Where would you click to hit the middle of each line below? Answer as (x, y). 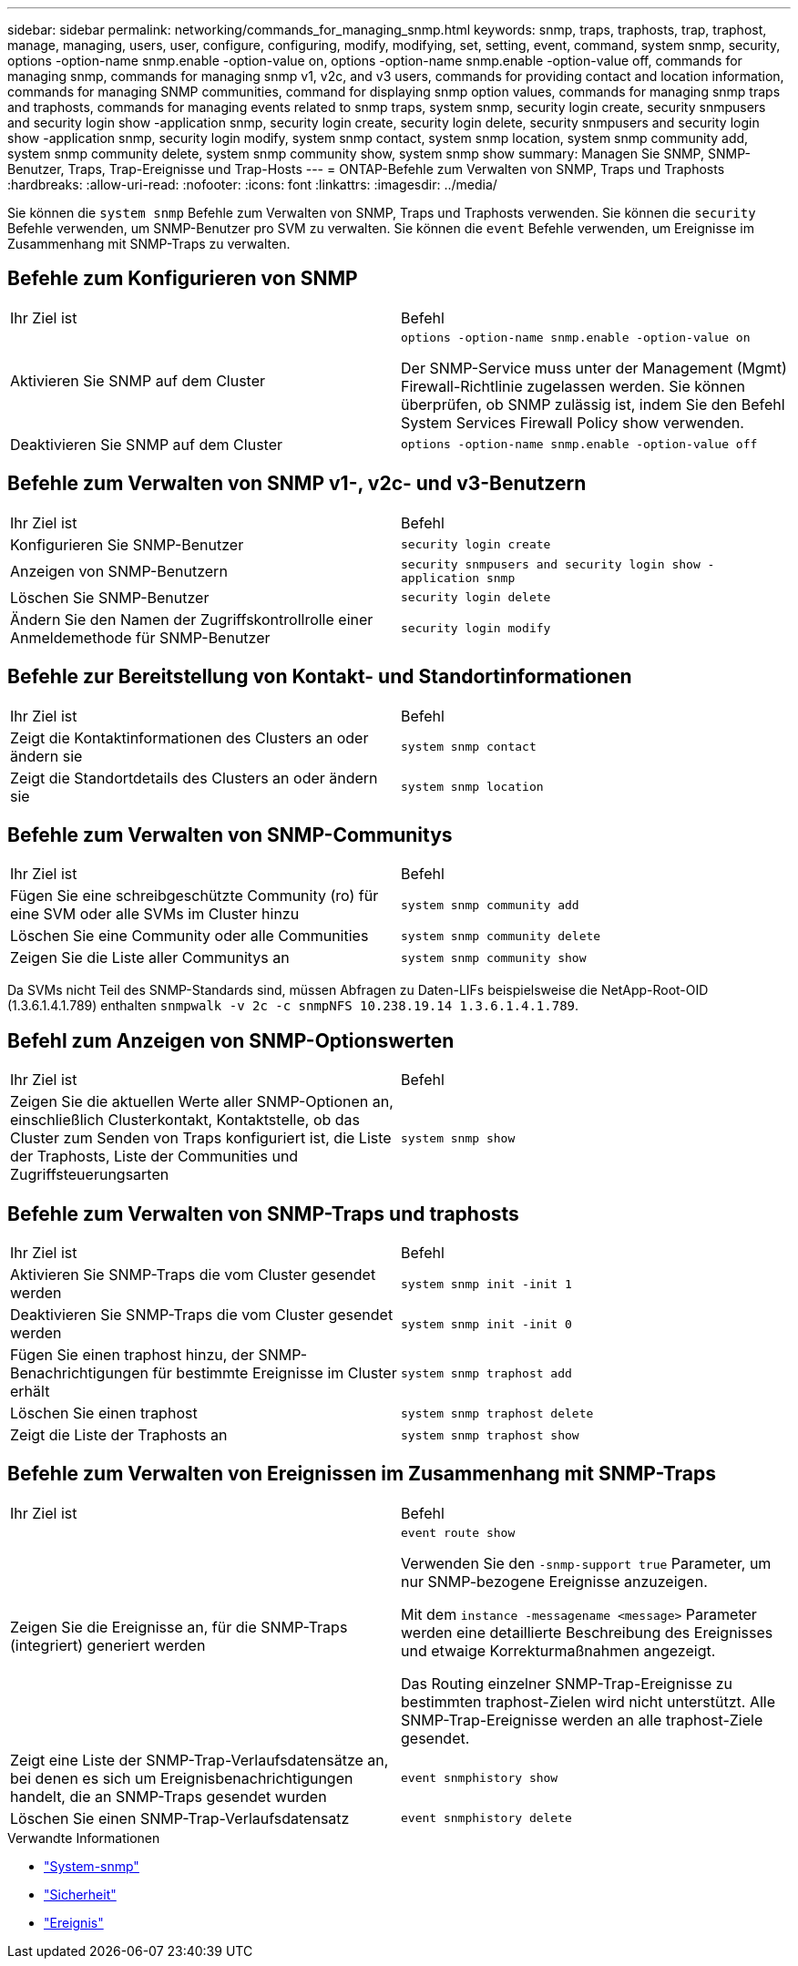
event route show (458, 1532)
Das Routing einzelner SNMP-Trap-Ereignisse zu (567, 1683)
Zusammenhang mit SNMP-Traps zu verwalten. (149, 244)
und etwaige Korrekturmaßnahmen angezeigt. (558, 1650)
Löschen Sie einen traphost (104, 1413)
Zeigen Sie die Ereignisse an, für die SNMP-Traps (179, 1628)
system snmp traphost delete (497, 1413)
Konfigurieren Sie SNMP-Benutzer (127, 544)
